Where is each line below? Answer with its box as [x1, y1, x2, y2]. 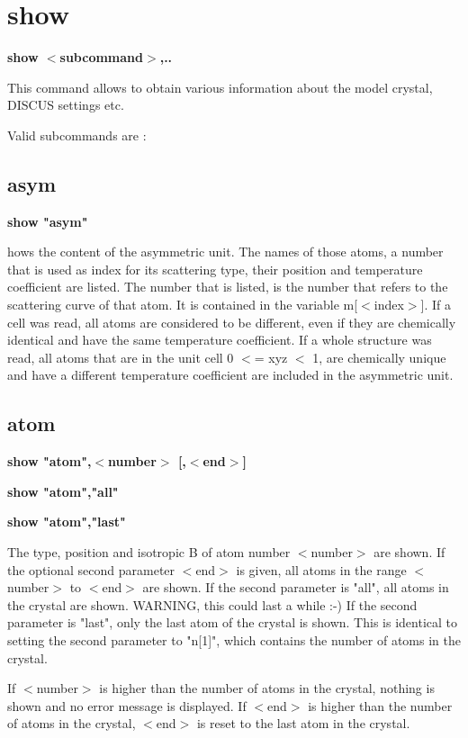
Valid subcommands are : [7, 125, 147, 144]
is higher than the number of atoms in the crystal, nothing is [99, 679, 435, 697]
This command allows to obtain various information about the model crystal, [7, 77, 433, 96]
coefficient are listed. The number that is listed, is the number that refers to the [7, 277, 448, 296]
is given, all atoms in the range [236, 560, 407, 579]
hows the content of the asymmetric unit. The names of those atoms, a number [7, 242, 444, 261]
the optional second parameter [7, 560, 175, 579]
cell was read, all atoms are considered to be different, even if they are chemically [7, 312, 456, 331]
